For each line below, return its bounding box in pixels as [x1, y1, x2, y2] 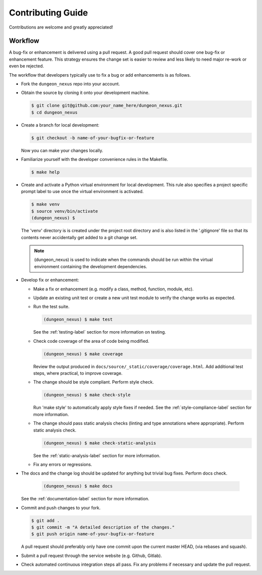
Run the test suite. [33, 303, 70, 310]
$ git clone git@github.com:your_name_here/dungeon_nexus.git [31, 103, 182, 109]
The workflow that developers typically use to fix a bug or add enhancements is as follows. [9, 72, 191, 78]
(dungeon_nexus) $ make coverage [43, 351, 123, 356]
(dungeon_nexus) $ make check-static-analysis [43, 440, 156, 446]
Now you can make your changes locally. [21, 147, 103, 153]
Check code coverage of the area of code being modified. [33, 338, 149, 344]
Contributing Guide [9, 7, 88, 18]
